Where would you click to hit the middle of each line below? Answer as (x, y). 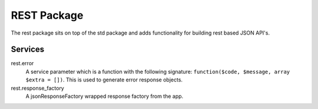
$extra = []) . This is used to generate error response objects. (104, 80)
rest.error (22, 63)
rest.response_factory (37, 88)
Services (28, 50)
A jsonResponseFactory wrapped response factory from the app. (105, 96)
